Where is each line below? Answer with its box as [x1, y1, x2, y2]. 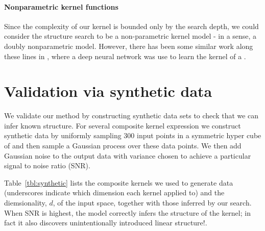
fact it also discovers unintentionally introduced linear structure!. [4, 217, 207, 228]
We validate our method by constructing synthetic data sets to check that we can [4, 110, 259, 121]
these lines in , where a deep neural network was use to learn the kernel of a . [4, 50, 246, 61]
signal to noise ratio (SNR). [4, 160, 90, 171]
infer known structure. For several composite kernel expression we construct [4, 120, 241, 131]
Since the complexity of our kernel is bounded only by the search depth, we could [4, 20, 259, 31]
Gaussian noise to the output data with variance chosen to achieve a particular [4, 150, 251, 161]
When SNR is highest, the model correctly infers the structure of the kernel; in [4, 207, 251, 218]
